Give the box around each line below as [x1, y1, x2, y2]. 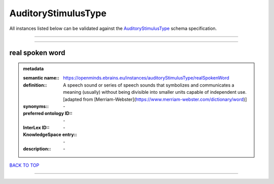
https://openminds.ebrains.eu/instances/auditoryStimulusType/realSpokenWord [63, 75, 229, 81]
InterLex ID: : [23, 125, 50, 131]
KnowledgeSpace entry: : [23, 132, 77, 138]
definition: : [23, 82, 47, 88]
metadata [23, 65, 44, 71]
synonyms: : [23, 103, 49, 109]
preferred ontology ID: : [23, 111, 73, 117]
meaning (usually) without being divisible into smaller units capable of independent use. [63, 89, 247, 95]
